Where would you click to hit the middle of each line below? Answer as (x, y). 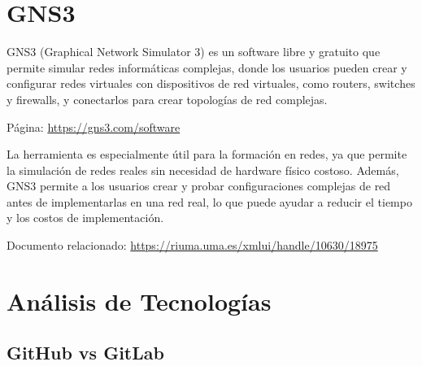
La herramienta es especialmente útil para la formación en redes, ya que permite (207, 154)
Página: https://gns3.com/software (94, 126)
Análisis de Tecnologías (139, 301)
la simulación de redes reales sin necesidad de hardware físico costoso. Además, (203, 170)
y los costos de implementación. (85, 218)
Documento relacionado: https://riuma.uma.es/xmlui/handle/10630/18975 (192, 245)
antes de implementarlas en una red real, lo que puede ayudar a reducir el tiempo (209, 201)
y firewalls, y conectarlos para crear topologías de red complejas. (167, 99)
